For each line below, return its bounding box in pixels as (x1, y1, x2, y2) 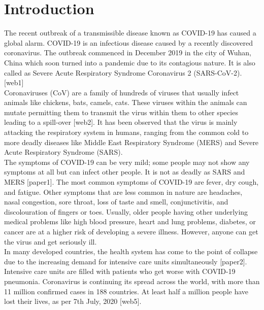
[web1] (4, 77, 24, 88)
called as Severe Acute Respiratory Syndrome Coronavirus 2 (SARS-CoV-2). (4, 67, 242, 78)
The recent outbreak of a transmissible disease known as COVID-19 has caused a (4, 27, 256, 38)
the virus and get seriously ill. (4, 236, 97, 247)
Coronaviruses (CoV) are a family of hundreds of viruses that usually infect (4, 87, 239, 97)
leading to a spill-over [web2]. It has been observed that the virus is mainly (4, 117, 238, 127)
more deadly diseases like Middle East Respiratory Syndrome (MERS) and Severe (4, 136, 259, 147)
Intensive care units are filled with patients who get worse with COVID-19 (4, 266, 236, 277)
